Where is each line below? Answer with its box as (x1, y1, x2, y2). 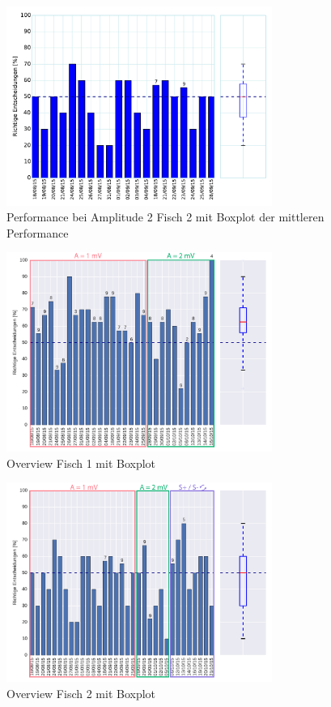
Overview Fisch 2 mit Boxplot (6, 684, 156, 701)
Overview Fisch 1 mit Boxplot (6, 454, 156, 471)
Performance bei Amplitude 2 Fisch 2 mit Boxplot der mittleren (6, 208, 325, 225)
